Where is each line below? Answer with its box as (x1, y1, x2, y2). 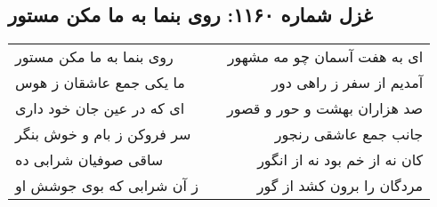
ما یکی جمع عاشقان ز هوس (15, 72, 185, 93)
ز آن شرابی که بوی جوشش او (15, 175, 198, 196)
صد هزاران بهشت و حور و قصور (226, 98, 424, 119)
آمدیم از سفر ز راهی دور (271, 72, 424, 93)
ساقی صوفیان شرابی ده (15, 149, 164, 171)
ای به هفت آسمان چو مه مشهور (227, 46, 424, 68)
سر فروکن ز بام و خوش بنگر (15, 123, 191, 145)
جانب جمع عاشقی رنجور (274, 123, 424, 145)
